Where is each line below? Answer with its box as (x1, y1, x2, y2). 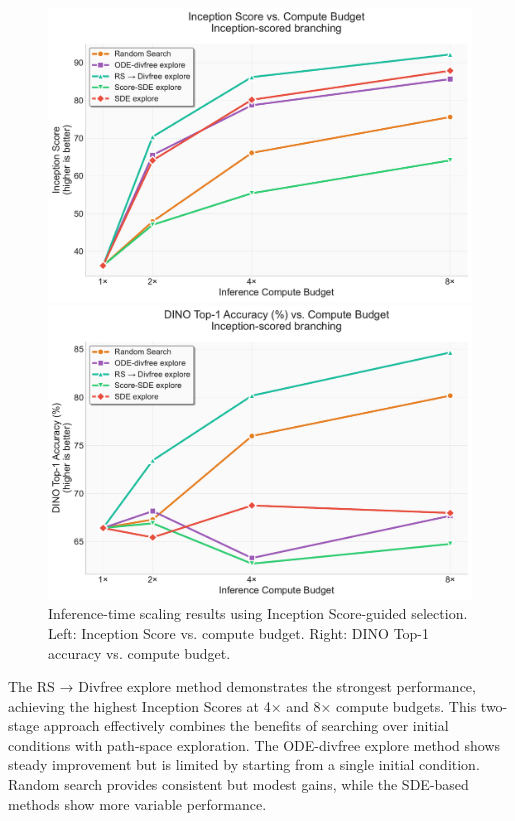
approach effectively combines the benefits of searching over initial (43, 715, 449, 736)
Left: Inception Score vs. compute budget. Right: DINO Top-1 (48, 622, 430, 643)
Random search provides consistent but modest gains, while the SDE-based (8, 774, 469, 795)
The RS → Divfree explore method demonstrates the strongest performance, (8, 676, 476, 697)
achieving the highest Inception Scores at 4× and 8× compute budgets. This (8, 695, 477, 716)
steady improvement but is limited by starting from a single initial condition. (8, 754, 480, 775)
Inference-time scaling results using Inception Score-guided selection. (48, 603, 468, 624)
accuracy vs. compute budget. (48, 642, 231, 663)
